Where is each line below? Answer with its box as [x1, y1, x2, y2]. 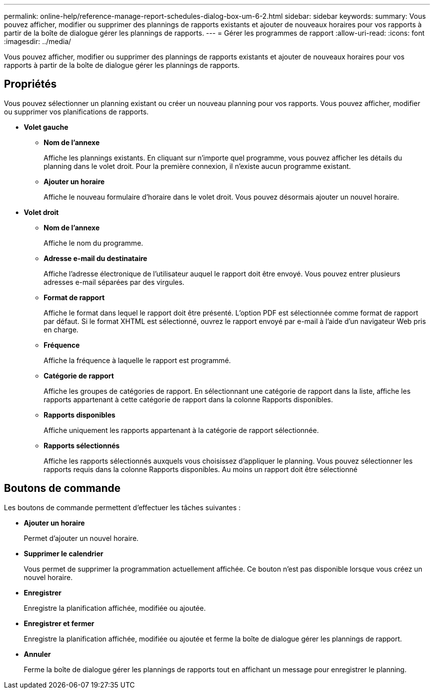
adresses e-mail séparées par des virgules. [44, 277, 185, 286]
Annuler [24, 649, 51, 658]
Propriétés [4, 78, 57, 91]
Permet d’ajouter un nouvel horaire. [24, 533, 139, 542]
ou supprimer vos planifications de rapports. [4, 107, 149, 116]
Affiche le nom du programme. [44, 238, 143, 247]
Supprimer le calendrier [24, 549, 104, 558]
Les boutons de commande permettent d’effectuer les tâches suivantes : [4, 503, 241, 512]
